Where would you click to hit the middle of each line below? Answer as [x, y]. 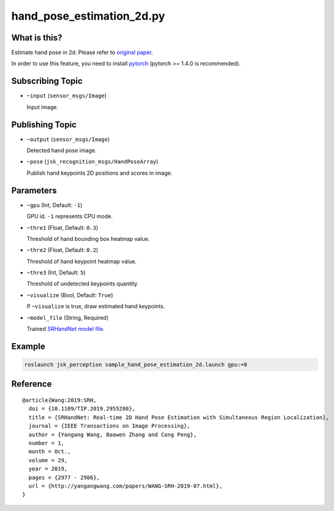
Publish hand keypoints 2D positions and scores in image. [100, 173]
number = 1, [46, 443]
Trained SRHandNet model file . [66, 329]
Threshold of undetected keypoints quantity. [83, 284]
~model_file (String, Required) [68, 317]
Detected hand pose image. [62, 151]
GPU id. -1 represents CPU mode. [70, 216]
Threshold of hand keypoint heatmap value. [82, 261]
